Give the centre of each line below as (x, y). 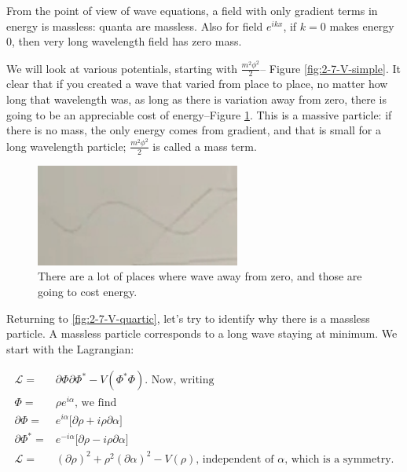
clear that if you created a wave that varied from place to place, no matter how (197, 84)
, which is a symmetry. (339, 459)
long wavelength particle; (66, 146)
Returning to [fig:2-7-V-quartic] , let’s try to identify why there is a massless (188, 318)
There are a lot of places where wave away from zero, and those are (200, 276)
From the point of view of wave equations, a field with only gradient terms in (192, 10)
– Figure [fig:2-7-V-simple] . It (330, 68)
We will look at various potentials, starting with (122, 68)
